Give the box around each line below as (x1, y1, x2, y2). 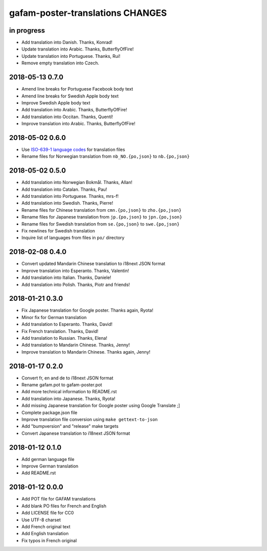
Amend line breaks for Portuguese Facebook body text (21, 86, 133, 92)
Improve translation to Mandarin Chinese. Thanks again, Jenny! (21, 349, 151, 355)
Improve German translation (21, 463, 79, 469)
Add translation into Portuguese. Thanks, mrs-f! (21, 193, 119, 199)
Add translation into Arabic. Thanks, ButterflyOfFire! (21, 107, 127, 113)
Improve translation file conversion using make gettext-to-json (21, 416, 158, 422)
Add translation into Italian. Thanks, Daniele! (21, 275, 111, 280)
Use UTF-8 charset (21, 517, 61, 523)
